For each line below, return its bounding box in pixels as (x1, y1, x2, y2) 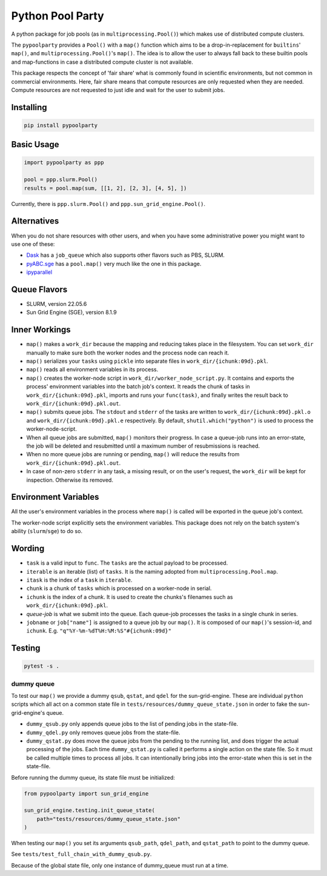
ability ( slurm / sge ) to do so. (11, 528, 83, 535)
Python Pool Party (11, 9, 104, 22)
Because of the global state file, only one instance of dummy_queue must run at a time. (11, 861, 229, 869)
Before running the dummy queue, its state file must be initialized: (11, 774, 176, 781)
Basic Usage (11, 139, 59, 150)
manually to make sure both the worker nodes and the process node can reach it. (26, 349, 230, 356)
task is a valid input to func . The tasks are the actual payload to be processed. (26, 559, 228, 566)
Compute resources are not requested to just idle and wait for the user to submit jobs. (11, 86, 225, 93)
